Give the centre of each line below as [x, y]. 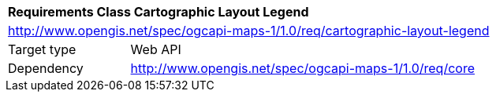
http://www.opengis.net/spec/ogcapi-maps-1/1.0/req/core [302, 68]
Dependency [46, 68]
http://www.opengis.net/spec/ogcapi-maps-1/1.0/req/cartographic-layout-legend [249, 31]
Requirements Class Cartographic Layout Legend [158, 12]
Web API [156, 49]
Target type [42, 49]
